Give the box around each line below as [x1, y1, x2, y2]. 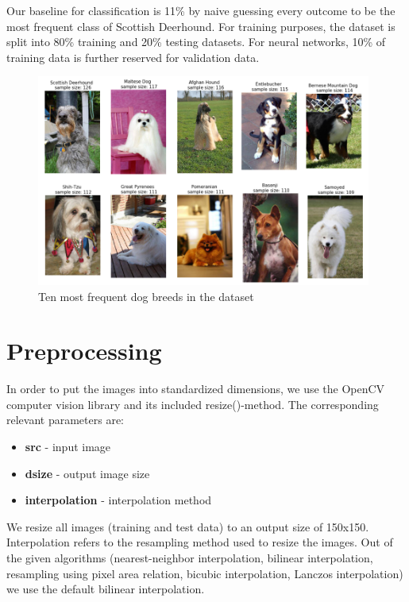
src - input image [25, 438, 111, 455]
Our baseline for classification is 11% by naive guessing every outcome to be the [6, 2, 395, 18]
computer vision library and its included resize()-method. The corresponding [6, 396, 379, 412]
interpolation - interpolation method [25, 492, 212, 508]
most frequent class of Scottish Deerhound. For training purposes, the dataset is [6, 17, 395, 34]
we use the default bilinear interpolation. [6, 581, 205, 597]
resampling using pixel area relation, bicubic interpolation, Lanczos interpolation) [6, 565, 403, 581]
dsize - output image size [25, 465, 150, 481]
